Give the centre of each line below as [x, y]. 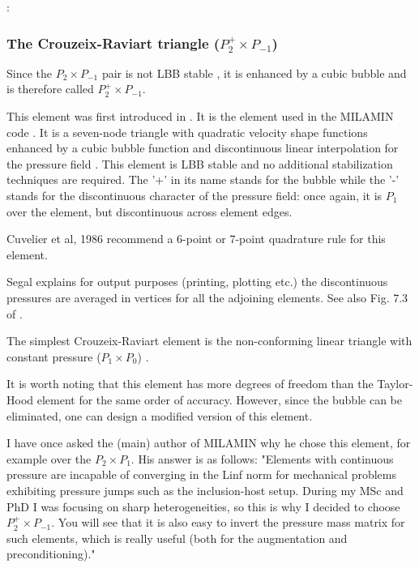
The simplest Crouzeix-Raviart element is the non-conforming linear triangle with [209, 341]
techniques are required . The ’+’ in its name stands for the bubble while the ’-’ [203, 179]
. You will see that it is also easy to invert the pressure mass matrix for [228, 522]
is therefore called [50, 89]
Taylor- [395, 384]
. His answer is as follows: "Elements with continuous [262, 458]
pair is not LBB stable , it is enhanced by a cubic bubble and [254, 73]
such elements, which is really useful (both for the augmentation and [177, 538]
